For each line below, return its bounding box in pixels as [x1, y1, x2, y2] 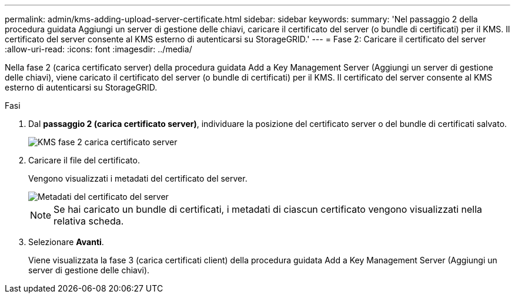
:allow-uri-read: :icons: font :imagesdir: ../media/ [5, 44, 192, 54]
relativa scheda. [53, 215, 124, 227]
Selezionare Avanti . [28, 237, 104, 247]
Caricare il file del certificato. [28, 155, 140, 165]
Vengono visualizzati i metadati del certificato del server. [28, 173, 248, 183]
